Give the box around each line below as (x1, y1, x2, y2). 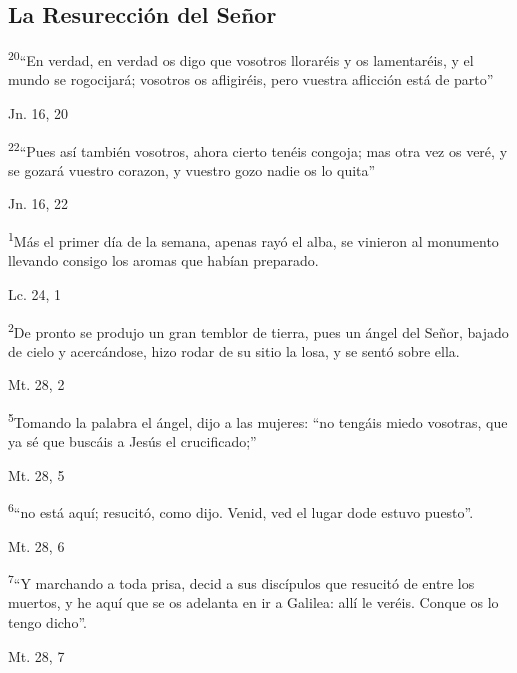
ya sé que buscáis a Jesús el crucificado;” (8, 431, 257, 452)
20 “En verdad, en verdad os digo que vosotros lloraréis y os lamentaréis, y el (8, 47, 474, 70)
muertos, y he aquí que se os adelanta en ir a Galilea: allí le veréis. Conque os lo (8, 592, 499, 613)
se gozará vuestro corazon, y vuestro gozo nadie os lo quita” (8, 159, 376, 180)
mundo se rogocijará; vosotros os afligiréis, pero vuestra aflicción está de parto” (8, 69, 494, 90)
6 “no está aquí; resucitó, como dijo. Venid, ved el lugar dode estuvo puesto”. (8, 499, 474, 523)
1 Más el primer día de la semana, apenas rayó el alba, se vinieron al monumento (8, 228, 499, 251)
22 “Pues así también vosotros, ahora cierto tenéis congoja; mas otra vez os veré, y (8, 137, 508, 161)
